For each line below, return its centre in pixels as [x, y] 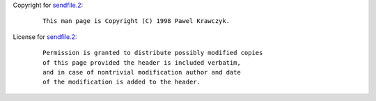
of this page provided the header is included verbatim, [142, 62]
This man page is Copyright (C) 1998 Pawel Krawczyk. [136, 21]
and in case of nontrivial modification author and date [142, 72]
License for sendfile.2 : [45, 37]
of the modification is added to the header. [122, 82]
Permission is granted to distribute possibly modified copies [153, 53]
